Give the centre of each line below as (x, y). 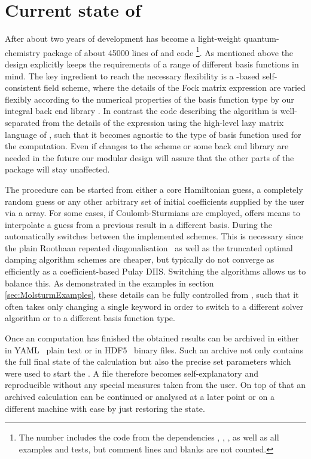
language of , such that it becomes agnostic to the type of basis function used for (153, 134)
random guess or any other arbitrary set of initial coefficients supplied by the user (155, 201)
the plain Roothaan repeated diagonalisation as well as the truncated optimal (149, 247)
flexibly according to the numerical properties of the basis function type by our (150, 99)
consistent (23, 87)
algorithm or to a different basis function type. (90, 318)
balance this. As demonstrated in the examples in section (109, 283)
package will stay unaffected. (57, 169)
